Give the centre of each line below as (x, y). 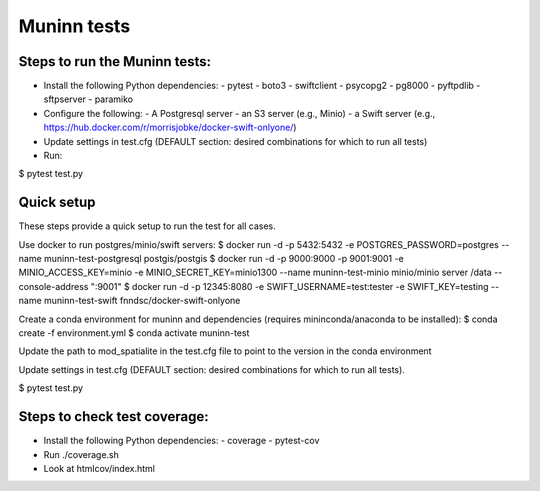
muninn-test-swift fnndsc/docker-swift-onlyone (142, 301)
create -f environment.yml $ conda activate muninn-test (134, 333)
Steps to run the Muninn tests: (115, 61)
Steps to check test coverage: (113, 416)
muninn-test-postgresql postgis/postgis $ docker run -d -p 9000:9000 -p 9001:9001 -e (223, 259)
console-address (53, 286)
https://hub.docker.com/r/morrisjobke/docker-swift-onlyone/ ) (170, 127)
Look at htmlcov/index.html (99, 468)
